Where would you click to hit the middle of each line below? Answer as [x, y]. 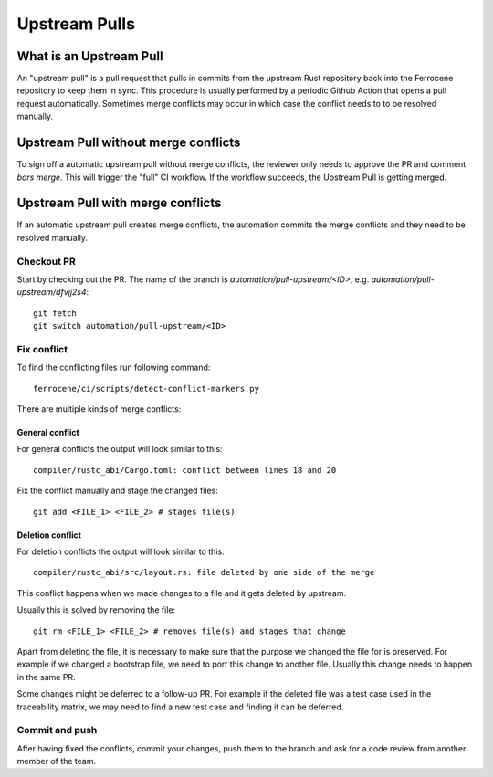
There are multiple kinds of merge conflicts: [99, 409]
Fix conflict [42, 349]
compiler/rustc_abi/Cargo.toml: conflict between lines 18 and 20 [185, 470]
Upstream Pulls [76, 24]
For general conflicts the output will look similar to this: [120, 449]
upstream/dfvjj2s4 [52, 292]
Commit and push [57, 730]
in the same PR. [47, 677]
